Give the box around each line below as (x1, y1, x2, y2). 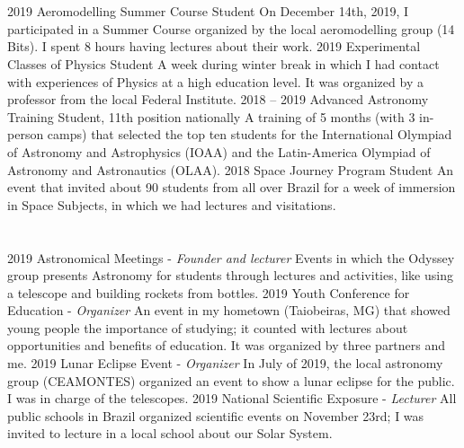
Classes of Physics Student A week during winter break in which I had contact (7, 54, 440, 73)
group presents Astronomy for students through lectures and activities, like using (7, 266, 453, 285)
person (7, 125, 44, 144)
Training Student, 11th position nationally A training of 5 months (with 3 (7, 107, 415, 126)
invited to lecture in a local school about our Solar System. (7, 424, 333, 443)
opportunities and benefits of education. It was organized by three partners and (7, 336, 446, 355)
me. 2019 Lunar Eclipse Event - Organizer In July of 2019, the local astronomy (7, 354, 443, 373)
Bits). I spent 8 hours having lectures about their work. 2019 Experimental (7, 37, 421, 56)
